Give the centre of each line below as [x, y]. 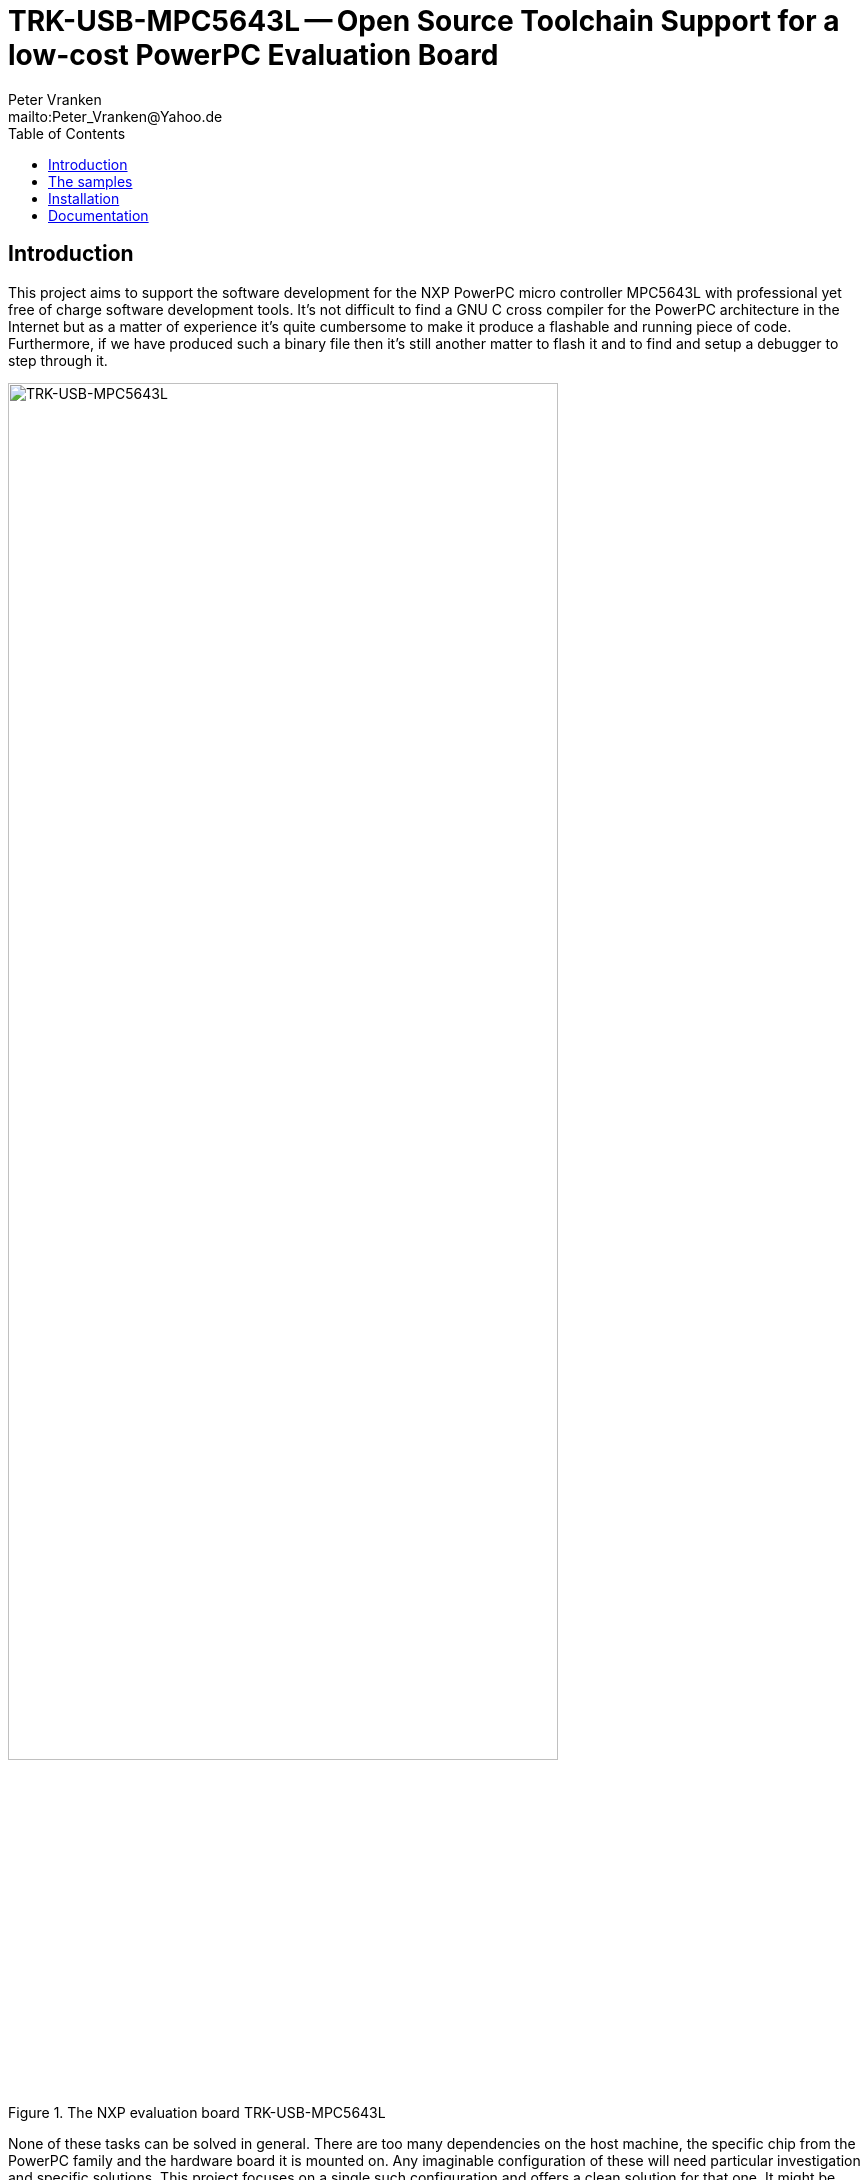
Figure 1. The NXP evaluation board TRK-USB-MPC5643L [197, 2113]
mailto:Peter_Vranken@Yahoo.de [115, 116]
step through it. [58, 360]
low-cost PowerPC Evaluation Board [253, 55]
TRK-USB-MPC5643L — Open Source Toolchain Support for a [424, 21]
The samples [90, 181]
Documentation [98, 215]
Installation [84, 198]
